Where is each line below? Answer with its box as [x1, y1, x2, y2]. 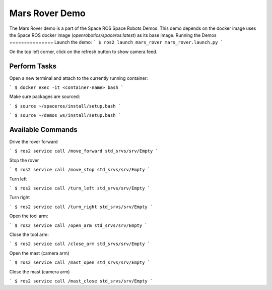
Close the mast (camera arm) [9, 268, 70, 275]
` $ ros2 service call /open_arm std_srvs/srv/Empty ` [9, 222, 148, 228]
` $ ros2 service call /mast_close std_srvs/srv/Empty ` [9, 278, 153, 284]
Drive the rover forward [9, 139, 58, 145]
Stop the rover [9, 157, 39, 163]
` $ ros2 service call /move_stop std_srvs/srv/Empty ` [9, 167, 151, 173]
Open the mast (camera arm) [9, 250, 70, 256]
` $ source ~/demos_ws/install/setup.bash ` [9, 113, 121, 118]
